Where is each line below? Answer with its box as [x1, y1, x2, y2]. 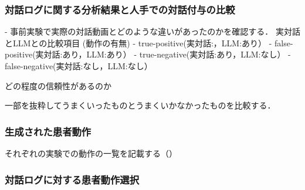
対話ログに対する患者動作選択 [5, 172, 140, 186]
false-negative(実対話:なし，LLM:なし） [5, 60, 152, 72]
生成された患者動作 [5, 124, 91, 138]
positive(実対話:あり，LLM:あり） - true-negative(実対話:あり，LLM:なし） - [5, 48, 291, 60]
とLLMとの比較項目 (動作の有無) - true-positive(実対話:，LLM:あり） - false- [5, 36, 293, 49]
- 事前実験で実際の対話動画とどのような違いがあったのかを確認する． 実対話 [5, 25, 300, 38]
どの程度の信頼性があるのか [5, 79, 111, 91]
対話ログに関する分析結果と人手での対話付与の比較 [5, 2, 235, 16]
